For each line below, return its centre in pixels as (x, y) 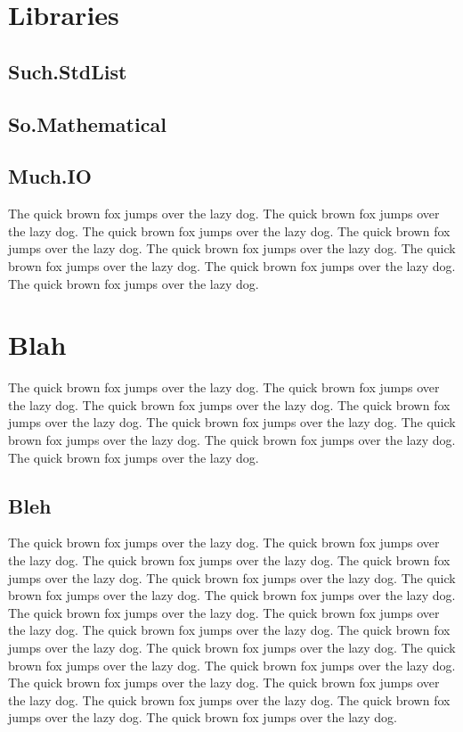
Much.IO (50, 176)
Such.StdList (68, 71)
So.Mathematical (87, 123)
